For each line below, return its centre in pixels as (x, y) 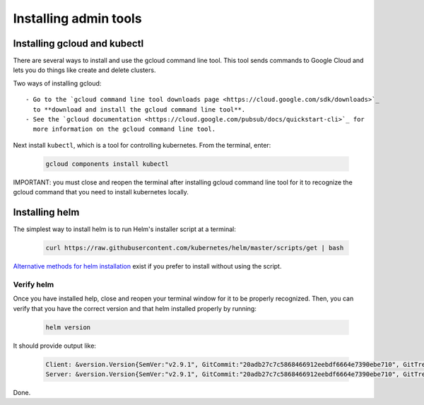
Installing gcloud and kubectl (78, 43)
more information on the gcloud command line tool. (124, 129)
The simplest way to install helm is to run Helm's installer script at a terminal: (124, 229)
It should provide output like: (55, 346)
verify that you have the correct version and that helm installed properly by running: (135, 308)
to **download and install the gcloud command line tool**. (139, 109)
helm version (68, 327)
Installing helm (46, 212)
